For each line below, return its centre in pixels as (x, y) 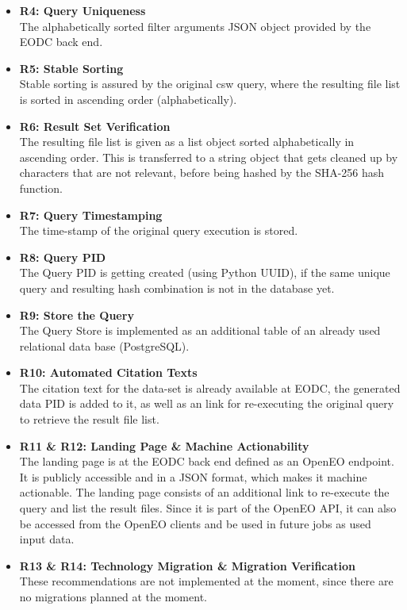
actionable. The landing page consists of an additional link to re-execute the (204, 492)
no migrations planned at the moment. (113, 597)
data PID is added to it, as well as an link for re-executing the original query (207, 403)
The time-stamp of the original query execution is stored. (159, 230)
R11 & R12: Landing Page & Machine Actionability (164, 445)
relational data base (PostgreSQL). (104, 345)
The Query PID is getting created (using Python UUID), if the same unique (205, 272)
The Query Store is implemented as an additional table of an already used (200, 330)
